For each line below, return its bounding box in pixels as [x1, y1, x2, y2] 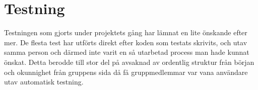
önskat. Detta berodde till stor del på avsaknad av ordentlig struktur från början [4, 56, 254, 67]
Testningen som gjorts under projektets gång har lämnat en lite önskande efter [4, 27, 247, 38]
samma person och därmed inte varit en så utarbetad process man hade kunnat [4, 47, 249, 57]
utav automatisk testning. [4, 76, 84, 87]
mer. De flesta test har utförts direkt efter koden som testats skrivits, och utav [4, 37, 247, 47]
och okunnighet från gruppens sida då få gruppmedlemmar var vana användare [4, 66, 248, 77]
